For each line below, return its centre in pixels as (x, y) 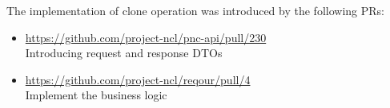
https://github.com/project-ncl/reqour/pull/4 (138, 79)
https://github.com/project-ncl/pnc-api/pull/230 (146, 37)
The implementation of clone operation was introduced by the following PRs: (195, 10)
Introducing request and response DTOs (124, 53)
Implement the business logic (96, 95)
